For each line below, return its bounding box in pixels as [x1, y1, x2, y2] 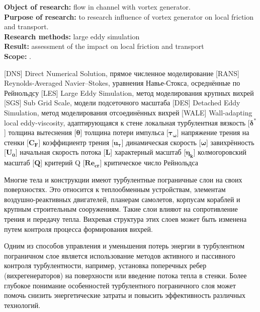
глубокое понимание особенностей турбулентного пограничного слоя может [4, 280, 236, 290]
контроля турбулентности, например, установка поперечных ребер [4, 260, 207, 271]
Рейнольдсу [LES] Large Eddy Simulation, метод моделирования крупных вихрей [4, 87, 254, 98]
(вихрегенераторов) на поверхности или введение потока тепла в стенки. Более [4, 270, 247, 281]
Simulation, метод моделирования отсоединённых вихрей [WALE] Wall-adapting [4, 107, 252, 117]
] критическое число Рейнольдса [100, 157, 199, 168]
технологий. [4, 299, 41, 310]
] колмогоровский [193, 147, 246, 157]
